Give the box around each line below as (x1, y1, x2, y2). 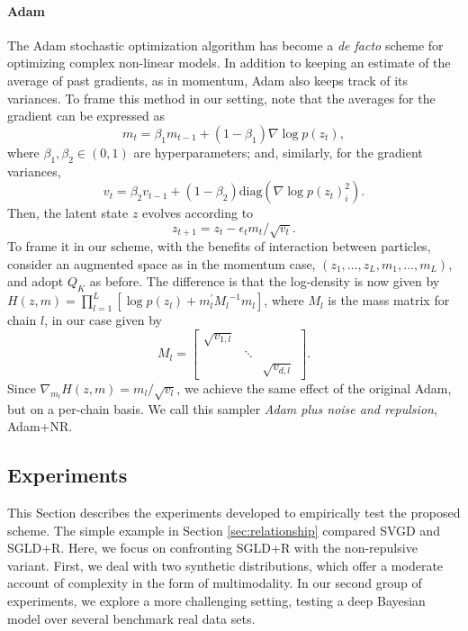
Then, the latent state (7, 203, 129, 222)
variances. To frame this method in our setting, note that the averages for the (7, 88, 436, 107)
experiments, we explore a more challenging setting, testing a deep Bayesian (7, 591, 426, 610)
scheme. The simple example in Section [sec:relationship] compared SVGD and (7, 520, 440, 539)
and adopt (7, 272, 64, 291)
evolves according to (142, 203, 254, 222)
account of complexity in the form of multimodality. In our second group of (7, 573, 422, 592)
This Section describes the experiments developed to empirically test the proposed (7, 503, 461, 522)
